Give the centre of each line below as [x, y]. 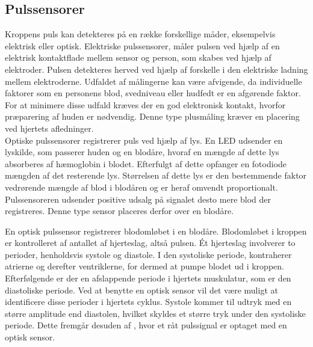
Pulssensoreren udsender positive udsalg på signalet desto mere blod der [138, 199]
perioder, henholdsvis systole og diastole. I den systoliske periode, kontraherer [148, 254]
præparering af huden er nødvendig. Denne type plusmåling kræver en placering [152, 116]
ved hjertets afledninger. [49, 128]
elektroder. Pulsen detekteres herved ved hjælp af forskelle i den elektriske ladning [156, 69]
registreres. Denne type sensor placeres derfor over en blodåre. [119, 211]
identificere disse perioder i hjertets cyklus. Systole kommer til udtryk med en [148, 302]
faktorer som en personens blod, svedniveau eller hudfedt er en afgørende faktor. [153, 93]
